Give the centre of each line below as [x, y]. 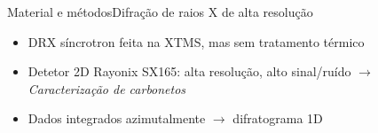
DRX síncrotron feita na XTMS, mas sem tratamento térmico [196, 41]
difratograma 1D [278, 118]
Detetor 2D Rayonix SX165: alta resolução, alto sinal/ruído [189, 71]
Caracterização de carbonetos [107, 88]
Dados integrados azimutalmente [117, 118]
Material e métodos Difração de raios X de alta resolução [160, 12]
